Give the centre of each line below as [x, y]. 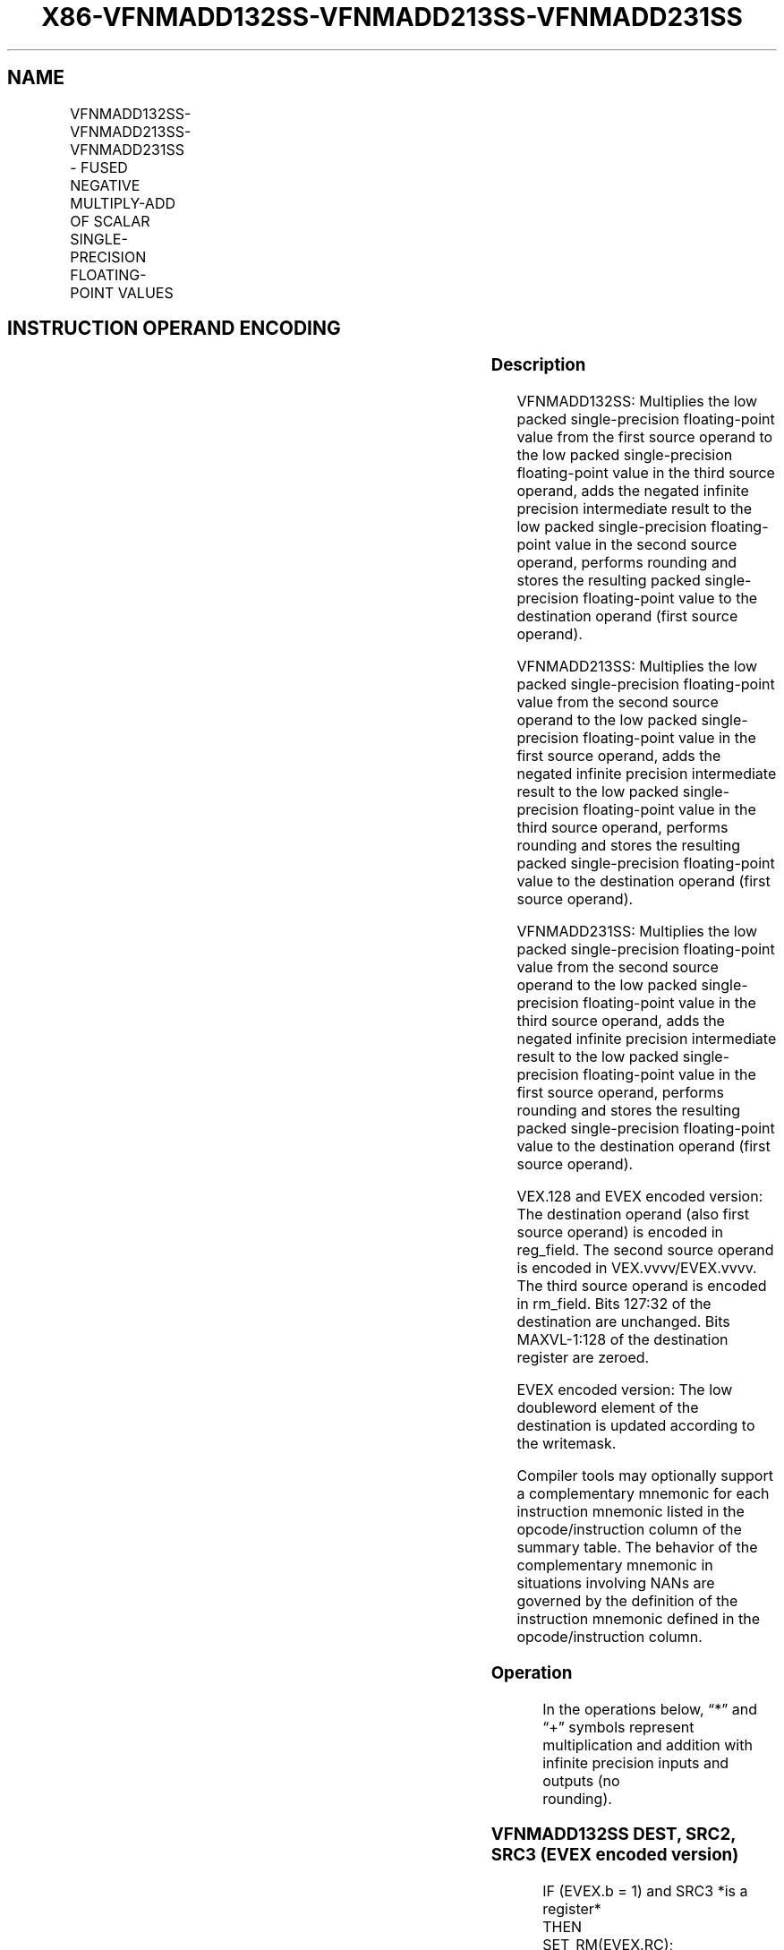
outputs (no [581, 1780]
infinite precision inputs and [636, 1762]
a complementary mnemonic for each [643, 1494]
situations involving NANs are [616, 1583]
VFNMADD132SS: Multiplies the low [637, 402]
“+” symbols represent [618, 1727]
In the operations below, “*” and [650, 1709]
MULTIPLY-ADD [123, 203]
